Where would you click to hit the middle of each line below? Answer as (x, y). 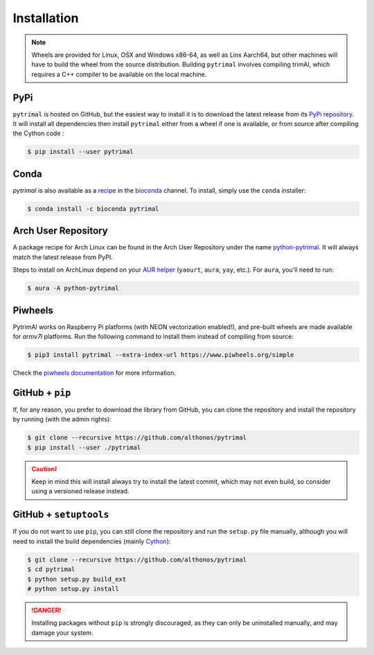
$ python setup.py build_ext (77, 579)
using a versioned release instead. (80, 491)
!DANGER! (46, 610)
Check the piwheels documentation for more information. (95, 373)
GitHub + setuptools (61, 515)
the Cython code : (38, 133)
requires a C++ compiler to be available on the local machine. (119, 74)
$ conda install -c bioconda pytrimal (93, 209)
